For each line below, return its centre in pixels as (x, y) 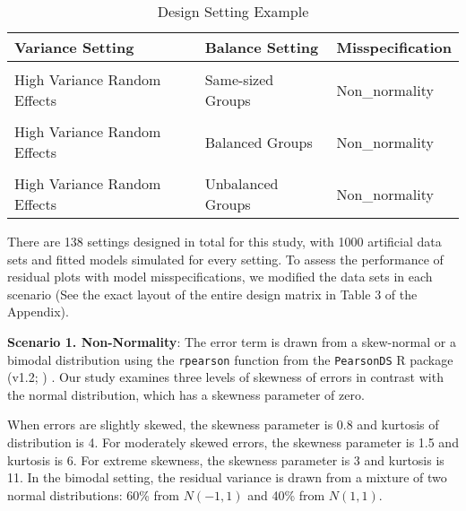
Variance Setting (74, 47)
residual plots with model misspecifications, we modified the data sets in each (220, 277)
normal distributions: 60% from (94, 494)
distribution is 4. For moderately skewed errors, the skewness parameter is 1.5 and (233, 442)
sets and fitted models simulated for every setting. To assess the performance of (225, 259)
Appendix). (38, 312)
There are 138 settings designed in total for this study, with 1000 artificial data (224, 241)
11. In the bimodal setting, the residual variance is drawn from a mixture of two (227, 477)
